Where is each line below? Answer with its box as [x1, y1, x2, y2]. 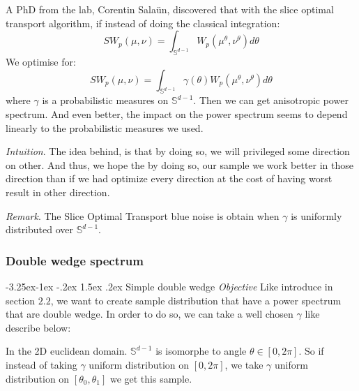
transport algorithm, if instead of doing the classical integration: [6, 15, 280, 30]
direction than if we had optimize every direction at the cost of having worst [6, 171, 333, 186]
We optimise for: [6, 54, 76, 68]
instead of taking [6, 357, 77, 371]
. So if [298, 344, 324, 358]
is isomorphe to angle [155, 344, 247, 358]
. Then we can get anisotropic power [193, 93, 349, 108]
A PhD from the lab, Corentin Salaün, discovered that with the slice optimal [6, 2, 334, 16]
